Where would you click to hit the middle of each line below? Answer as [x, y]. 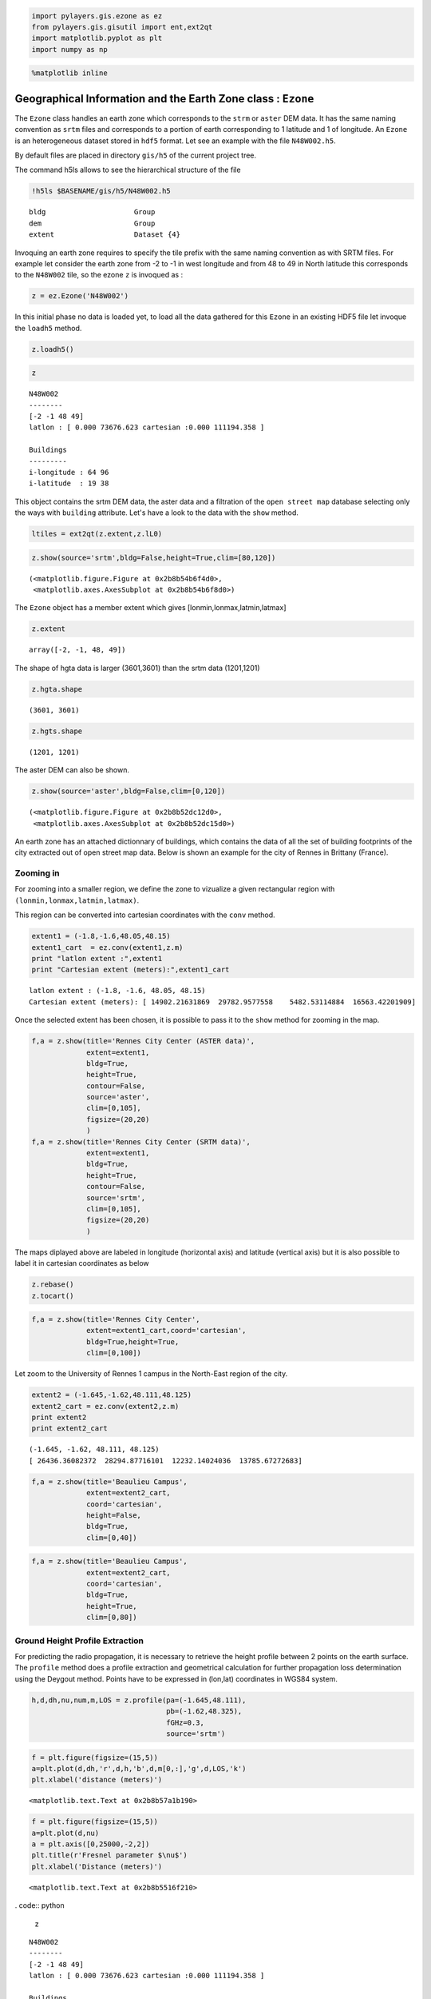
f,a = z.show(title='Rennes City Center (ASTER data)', [143, 1041]
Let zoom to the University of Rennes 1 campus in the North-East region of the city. [151, 1374]
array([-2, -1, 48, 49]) [77, 650]
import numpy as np [69, 49]
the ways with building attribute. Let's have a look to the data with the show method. [157, 513]
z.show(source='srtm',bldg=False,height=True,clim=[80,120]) [154, 557]
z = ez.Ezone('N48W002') [80, 296]
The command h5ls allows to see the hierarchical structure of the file [128, 170]
